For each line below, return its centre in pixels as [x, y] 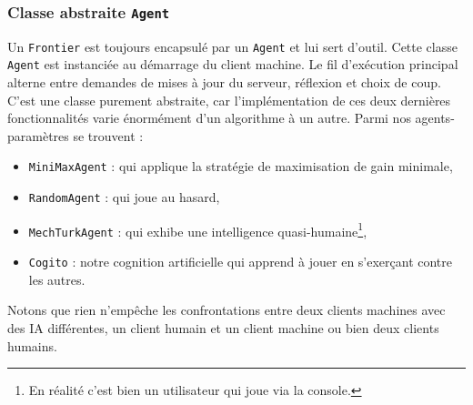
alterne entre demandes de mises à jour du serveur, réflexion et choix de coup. [224, 82]
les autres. [57, 279]
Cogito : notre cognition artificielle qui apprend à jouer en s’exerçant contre [241, 262]
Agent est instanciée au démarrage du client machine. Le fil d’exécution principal [233, 64]
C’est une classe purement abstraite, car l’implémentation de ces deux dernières [229, 100]
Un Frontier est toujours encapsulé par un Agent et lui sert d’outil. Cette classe [232, 46]
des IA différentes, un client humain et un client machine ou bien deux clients [223, 327]
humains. [32, 345]
